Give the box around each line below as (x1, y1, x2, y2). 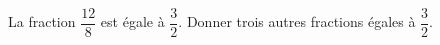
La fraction (8, 11, 76, 32)
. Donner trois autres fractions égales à (178, 11, 416, 32)
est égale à (100, 11, 165, 32)
